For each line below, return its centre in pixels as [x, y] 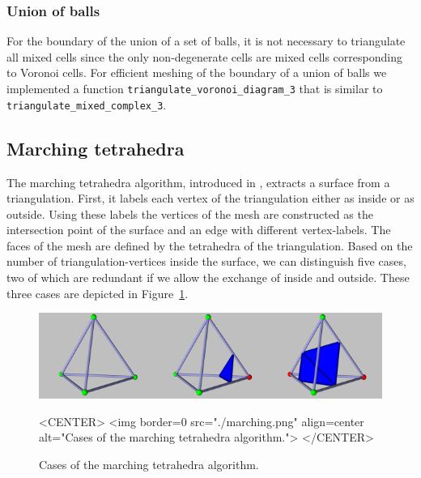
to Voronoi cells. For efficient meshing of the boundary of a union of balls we [197, 73]
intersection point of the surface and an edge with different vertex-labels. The [199, 230]
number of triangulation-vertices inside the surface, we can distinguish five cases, [206, 261]
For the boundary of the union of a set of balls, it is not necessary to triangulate [206, 41]
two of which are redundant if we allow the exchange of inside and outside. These [208, 277]
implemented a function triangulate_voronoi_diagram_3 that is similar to [195, 88]
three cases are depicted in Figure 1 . [98, 293]
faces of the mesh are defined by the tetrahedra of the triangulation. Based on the [210, 245]
